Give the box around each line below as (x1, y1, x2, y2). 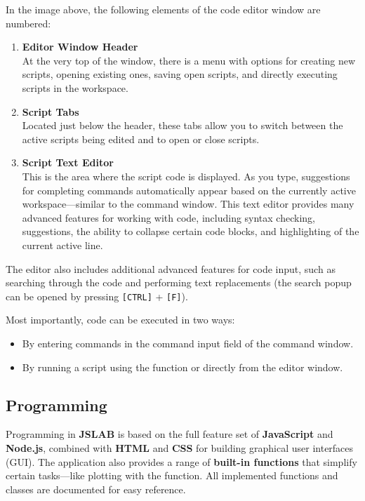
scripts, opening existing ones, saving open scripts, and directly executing (22, 67, 338, 81)
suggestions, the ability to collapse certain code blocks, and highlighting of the (22, 224, 359, 239)
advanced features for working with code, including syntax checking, (22, 210, 315, 225)
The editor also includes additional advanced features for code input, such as (6, 261, 336, 276)
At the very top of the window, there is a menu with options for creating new (22, 53, 356, 67)
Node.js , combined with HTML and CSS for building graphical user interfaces (6, 440, 354, 455)
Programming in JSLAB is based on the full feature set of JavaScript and (6, 427, 333, 441)
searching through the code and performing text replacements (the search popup (6, 275, 352, 290)
